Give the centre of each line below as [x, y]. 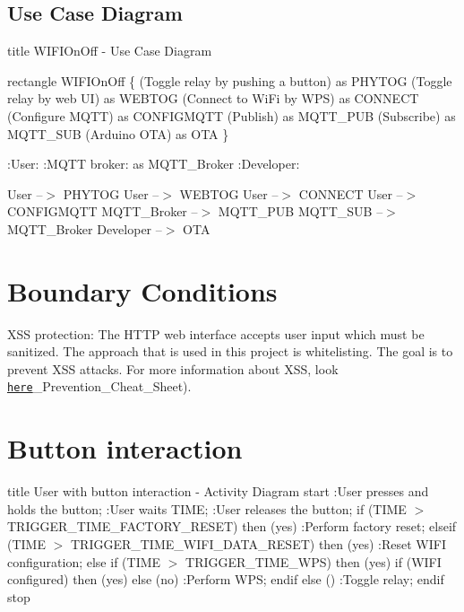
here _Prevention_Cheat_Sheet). [99, 386]
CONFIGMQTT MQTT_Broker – [103, 211]
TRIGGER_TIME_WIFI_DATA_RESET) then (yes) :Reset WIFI [258, 544]
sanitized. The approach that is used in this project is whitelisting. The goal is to [230, 351]
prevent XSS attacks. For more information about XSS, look [173, 368]
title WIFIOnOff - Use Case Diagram [110, 51]
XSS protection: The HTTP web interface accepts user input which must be [216, 333]
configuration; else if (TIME [84, 561]
